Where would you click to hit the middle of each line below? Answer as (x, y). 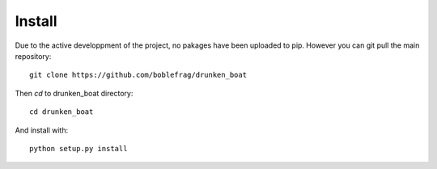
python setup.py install (78, 148)
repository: (33, 56)
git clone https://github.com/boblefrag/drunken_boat (138, 75)
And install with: (42, 130)
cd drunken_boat (62, 112)
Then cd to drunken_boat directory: (74, 93)
